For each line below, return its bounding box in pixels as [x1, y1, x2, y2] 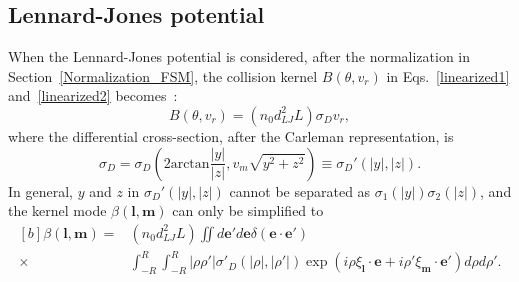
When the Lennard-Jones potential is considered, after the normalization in [8, 46, 471, 67]
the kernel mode [8, 200, 107, 221]
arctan [170, 156, 210, 171]
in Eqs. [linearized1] [386, 65, 510, 86]
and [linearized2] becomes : [8, 85, 178, 106]
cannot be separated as [229, 180, 371, 201]
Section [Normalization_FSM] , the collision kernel [8, 65, 318, 86]
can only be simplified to [172, 200, 324, 221]
